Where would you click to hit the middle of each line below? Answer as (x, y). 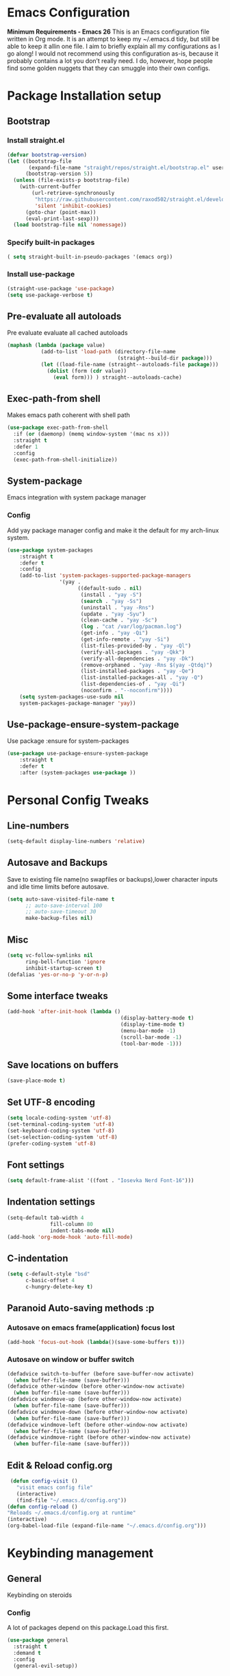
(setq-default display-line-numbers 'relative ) (76, 841)
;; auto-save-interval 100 (64, 906)
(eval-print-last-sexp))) (62, 219)
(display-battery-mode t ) (157, 1018)
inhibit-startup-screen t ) (64, 968)
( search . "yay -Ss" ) (111, 601)
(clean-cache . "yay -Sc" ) (119, 620)
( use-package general (38, 1640)
